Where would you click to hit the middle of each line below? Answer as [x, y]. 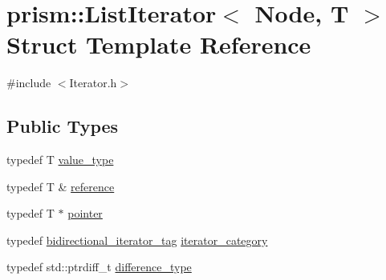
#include [29, 83]
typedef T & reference [61, 186]
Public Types [63, 126]
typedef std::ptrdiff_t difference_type [99, 267]
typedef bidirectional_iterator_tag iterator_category [137, 240]
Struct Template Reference [159, 44]
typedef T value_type [60, 160]
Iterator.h [93, 83]
